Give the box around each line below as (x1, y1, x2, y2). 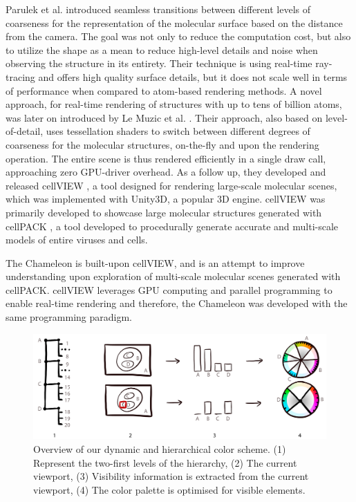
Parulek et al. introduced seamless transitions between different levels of (6, 2, 311, 16)
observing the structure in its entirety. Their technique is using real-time (6, 56, 312, 71)
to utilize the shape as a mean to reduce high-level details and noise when (6, 42, 318, 57)
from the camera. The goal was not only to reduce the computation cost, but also (6, 29, 351, 44)
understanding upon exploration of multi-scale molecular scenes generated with (6, 269, 341, 283)
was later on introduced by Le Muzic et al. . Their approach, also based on (6, 110, 323, 124)
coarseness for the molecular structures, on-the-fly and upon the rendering (6, 137, 319, 151)
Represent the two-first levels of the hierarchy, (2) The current (33, 455, 297, 470)
